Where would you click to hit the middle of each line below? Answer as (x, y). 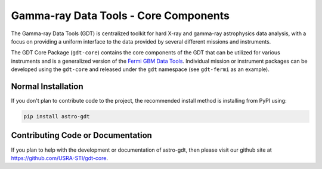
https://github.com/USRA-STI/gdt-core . (60, 158)
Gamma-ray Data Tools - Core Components (120, 16)
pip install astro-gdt (57, 116)
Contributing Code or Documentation (81, 135)
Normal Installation (47, 86)
